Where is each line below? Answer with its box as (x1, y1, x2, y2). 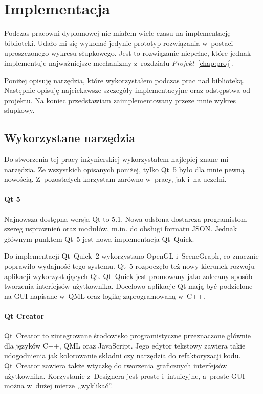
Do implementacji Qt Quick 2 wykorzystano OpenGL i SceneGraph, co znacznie (4, 250, 259, 261)
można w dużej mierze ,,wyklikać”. (4, 380, 113, 391)
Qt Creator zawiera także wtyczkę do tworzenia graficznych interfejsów (4, 360, 227, 370)
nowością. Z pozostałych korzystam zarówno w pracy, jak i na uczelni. (4, 174, 227, 184)
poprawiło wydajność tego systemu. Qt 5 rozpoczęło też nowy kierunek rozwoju (4, 261, 255, 271)
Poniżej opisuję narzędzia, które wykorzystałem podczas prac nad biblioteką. (4, 75, 245, 85)
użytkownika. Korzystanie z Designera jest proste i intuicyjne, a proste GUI (4, 370, 245, 381)
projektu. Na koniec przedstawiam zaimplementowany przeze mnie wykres (4, 95, 236, 105)
